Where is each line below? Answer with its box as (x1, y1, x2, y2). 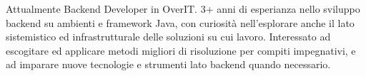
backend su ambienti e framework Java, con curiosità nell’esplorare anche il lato (6, 15, 355, 30)
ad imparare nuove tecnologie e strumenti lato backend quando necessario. (6, 57, 331, 72)
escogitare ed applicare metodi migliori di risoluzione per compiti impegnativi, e (6, 43, 356, 58)
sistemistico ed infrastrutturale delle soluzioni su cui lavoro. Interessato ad (6, 29, 331, 44)
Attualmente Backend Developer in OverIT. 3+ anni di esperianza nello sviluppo (6, 1, 360, 16)
